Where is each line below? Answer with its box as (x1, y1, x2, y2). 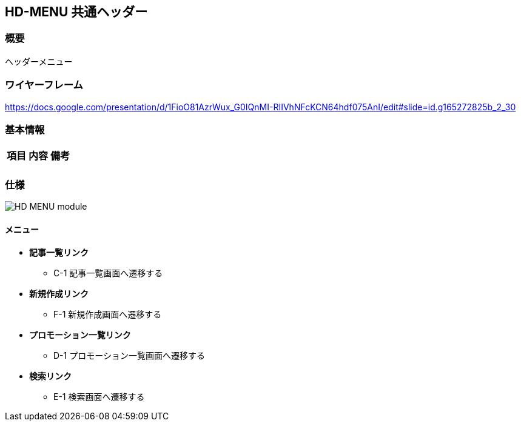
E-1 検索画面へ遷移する (53, 391, 145, 402)
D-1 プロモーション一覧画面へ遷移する (53, 350, 205, 361)
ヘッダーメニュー (5, 56, 73, 67)
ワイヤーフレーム (5, 79, 83, 92)
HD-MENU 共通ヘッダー (5, 4, 148, 19)
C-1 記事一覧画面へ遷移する (53, 268, 163, 279)
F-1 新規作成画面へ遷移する (53, 309, 162, 320)
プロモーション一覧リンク (29, 330, 131, 341)
